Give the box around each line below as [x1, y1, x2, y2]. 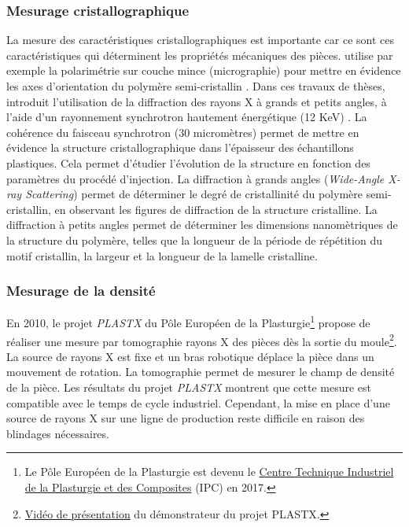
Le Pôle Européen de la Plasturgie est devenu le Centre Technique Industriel [24, 463, 394, 480]
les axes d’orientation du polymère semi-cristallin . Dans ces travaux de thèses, [6, 78, 385, 94]
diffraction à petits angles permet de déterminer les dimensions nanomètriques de [6, 216, 398, 233]
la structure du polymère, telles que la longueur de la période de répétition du [6, 231, 382, 248]
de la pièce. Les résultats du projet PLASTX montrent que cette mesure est [6, 379, 372, 396]
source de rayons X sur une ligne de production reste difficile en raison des [6, 410, 365, 426]
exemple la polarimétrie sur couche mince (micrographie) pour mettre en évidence [6, 62, 401, 79]
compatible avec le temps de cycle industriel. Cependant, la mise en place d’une [6, 394, 390, 411]
